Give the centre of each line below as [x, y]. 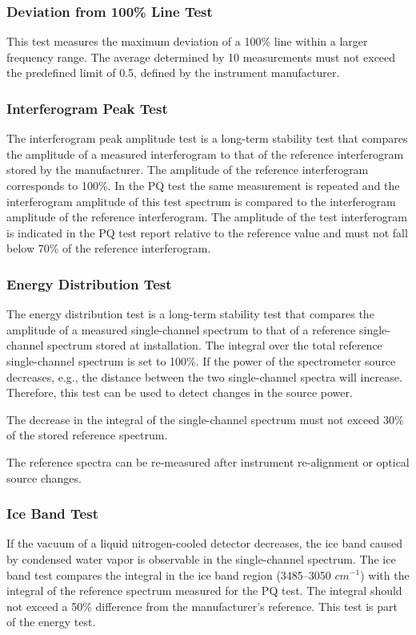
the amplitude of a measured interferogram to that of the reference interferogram [205, 154]
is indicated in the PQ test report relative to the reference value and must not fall [207, 232]
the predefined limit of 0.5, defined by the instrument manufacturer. [173, 73]
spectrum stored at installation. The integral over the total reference [214, 345]
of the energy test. [51, 622]
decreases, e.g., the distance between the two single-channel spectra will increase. [204, 376]
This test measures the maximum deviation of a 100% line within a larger [187, 41]
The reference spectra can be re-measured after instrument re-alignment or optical [208, 461]
